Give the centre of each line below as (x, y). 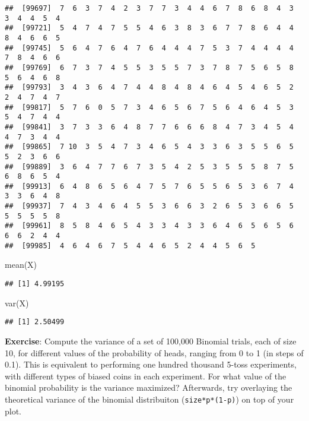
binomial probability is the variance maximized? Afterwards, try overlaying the (149, 387)
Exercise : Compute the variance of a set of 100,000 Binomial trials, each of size (151, 341)
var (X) (17, 303)
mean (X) (21, 265)
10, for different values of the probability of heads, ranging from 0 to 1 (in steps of (154, 352)
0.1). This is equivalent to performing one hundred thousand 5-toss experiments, (151, 364)
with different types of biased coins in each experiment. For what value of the (146, 376)
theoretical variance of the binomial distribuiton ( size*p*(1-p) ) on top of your (149, 399)
